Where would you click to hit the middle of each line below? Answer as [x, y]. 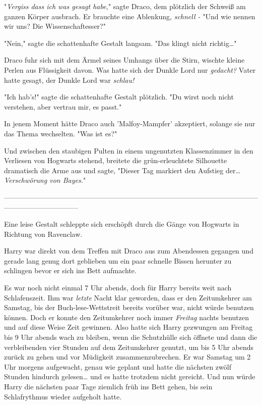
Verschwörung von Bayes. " [45, 180]
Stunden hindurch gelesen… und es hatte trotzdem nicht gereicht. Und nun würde [130, 376]
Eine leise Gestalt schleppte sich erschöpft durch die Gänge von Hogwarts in [122, 224]
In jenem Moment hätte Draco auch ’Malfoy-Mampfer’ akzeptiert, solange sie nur [130, 123]
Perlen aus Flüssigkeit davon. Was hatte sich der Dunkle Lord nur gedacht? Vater [130, 69]
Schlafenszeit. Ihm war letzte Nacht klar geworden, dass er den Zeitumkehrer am [128, 297]
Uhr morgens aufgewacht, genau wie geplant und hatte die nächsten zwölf [118, 366]
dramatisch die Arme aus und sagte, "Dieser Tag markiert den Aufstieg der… [122, 170]
